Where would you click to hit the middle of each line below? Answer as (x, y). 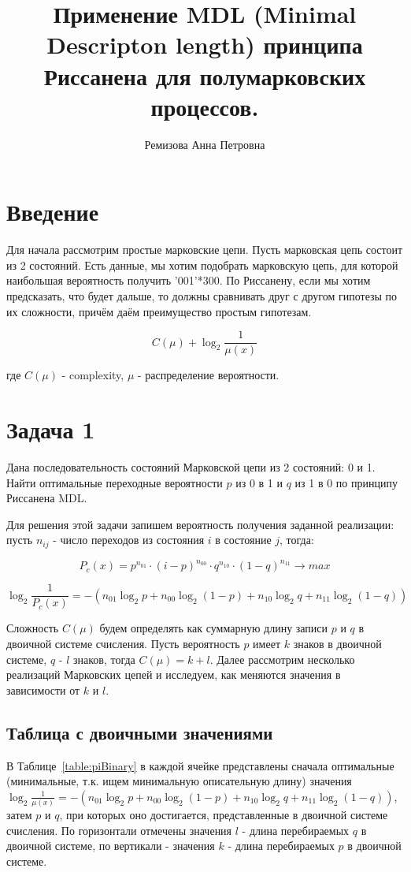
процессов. (205, 106)
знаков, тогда (104, 659)
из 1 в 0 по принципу (346, 482)
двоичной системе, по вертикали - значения (111, 846)
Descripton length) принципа (205, 45)
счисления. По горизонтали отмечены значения (119, 830)
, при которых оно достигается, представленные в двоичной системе (224, 815)
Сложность (33, 628)
